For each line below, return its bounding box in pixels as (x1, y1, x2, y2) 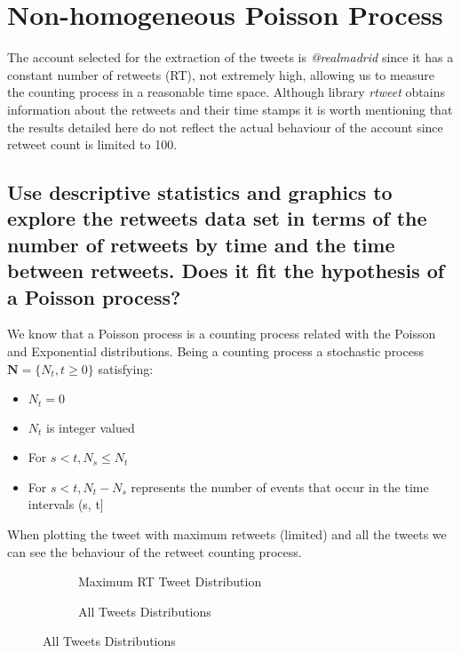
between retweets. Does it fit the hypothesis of (7, 257, 445, 284)
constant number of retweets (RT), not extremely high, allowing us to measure (7, 65, 434, 84)
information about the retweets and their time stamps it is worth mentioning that (7, 100, 453, 118)
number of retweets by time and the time (7, 230, 395, 258)
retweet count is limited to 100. (7, 135, 178, 154)
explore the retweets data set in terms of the (7, 204, 427, 232)
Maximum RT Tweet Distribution (78, 572, 262, 591)
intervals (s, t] (28, 495, 104, 514)
